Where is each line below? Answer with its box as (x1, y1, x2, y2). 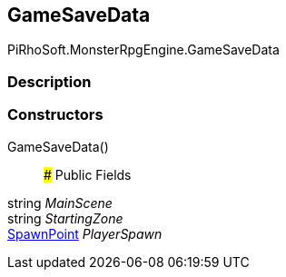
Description (7, 72, 92, 91)
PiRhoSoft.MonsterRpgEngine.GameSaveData (7, 42, 280, 58)
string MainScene (7, 194, 113, 211)
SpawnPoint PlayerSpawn (7, 225, 163, 242)
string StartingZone (7, 210, 123, 226)
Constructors (7, 105, 104, 124)
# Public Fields (44, 166, 132, 183)
